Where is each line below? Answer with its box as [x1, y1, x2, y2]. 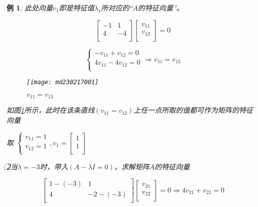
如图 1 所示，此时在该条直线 [7, 105, 95, 115]
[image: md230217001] [27, 79, 99, 86]
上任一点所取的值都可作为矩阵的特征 [134, 105, 253, 115]
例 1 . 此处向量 [7, 3, 53, 13]
